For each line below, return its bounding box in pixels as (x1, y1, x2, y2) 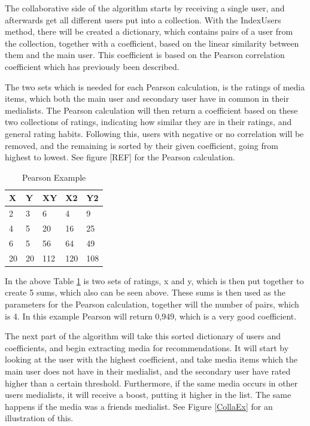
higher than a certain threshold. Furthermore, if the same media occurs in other (5, 376, 298, 389)
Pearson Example (22, 171, 86, 183)
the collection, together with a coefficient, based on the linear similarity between (5, 36, 299, 49)
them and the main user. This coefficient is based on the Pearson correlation (5, 48, 285, 61)
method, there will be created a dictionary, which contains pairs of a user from (5, 25, 293, 38)
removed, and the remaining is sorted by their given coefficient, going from (5, 139, 278, 151)
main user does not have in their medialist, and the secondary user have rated (5, 364, 291, 377)
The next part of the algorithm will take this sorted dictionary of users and (5, 330, 281, 342)
